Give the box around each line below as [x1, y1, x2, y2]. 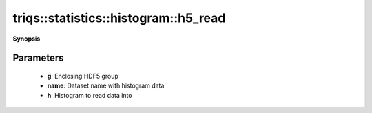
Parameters [12, 52, 64, 64]
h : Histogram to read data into [47, 91, 132, 99]
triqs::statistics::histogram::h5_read [12, 10, 226, 25]
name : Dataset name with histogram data [47, 81, 165, 90]
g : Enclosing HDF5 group [47, 72, 118, 80]
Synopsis [12, 34, 41, 43]
